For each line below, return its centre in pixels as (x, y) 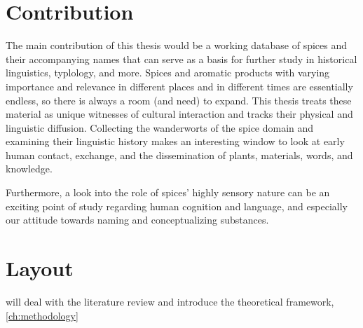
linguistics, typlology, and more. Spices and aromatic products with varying (168, 73)
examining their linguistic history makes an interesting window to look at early (175, 141)
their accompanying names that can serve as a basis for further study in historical (181, 59)
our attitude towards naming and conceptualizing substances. (137, 220)
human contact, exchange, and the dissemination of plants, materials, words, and (179, 155)
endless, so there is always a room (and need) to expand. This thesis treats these (179, 100)
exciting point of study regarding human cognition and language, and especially (177, 206)
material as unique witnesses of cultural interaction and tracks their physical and (179, 114)
